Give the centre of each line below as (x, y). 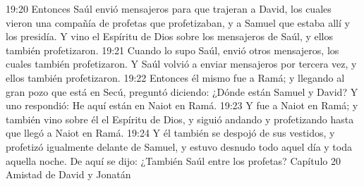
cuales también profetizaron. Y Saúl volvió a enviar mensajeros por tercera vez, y (181, 64)
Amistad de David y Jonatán (68, 174)
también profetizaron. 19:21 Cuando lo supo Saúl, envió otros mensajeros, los (172, 50)
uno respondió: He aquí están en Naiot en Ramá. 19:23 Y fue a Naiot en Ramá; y (182, 105)
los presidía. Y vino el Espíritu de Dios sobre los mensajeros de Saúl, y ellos (170, 36)
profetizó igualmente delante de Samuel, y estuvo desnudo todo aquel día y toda (179, 146)
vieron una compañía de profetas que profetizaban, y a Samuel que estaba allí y (178, 22)
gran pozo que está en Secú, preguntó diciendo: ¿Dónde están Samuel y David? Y (182, 91)
